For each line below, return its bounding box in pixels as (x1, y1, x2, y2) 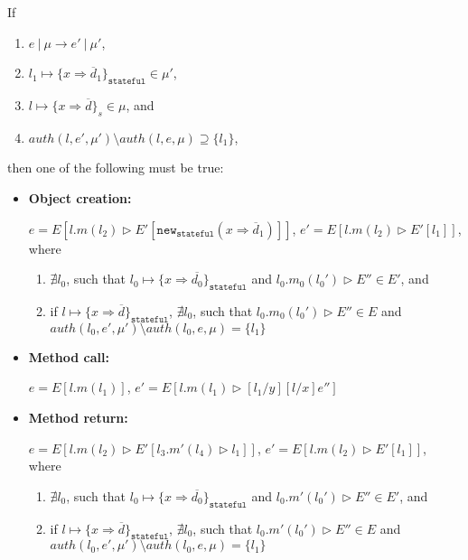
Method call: (28, 347, 109, 366)
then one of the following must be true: (7, 158, 224, 177)
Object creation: (28, 188, 132, 207)
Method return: (28, 407, 128, 426)
